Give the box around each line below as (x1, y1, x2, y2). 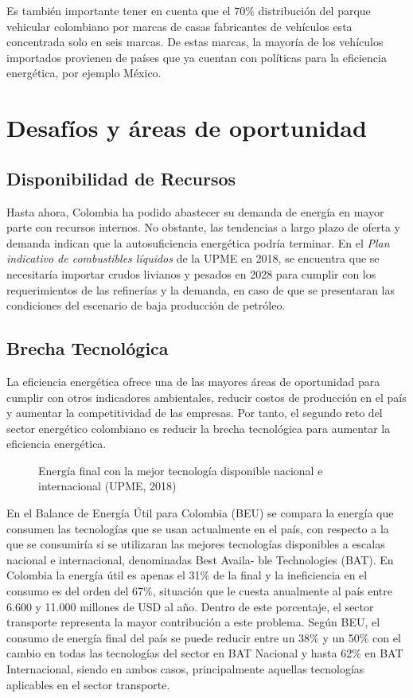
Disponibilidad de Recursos (6, 166, 236, 190)
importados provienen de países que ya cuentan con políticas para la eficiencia (6, 49, 387, 65)
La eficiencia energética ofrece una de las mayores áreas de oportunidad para (6, 372, 380, 389)
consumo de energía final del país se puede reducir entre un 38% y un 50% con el (6, 629, 401, 645)
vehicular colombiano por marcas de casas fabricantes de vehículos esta (6, 18, 353, 34)
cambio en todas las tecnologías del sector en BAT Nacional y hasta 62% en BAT (6, 645, 403, 661)
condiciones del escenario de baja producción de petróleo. (6, 297, 286, 314)
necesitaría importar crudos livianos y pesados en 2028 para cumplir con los (6, 265, 376, 282)
